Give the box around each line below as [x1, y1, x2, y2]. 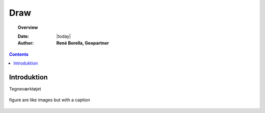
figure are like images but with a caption [9, 97, 90, 103]
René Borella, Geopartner [56, 40, 109, 46]
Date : [18, 33, 29, 39]
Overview [18, 24, 38, 30]
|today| [56, 33, 71, 39]
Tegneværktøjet [9, 86, 41, 92]
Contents [9, 51, 29, 57]
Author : [18, 40, 34, 46]
